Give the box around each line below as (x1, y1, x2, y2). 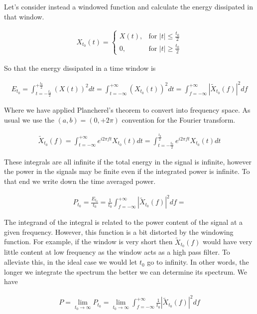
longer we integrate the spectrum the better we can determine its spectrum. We (4, 266, 248, 277)
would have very (203, 236, 253, 247)
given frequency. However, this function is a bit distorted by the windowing (4, 226, 234, 237)
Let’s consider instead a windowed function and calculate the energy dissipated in (4, 1, 253, 11)
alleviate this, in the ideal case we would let (4, 257, 137, 267)
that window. (4, 11, 44, 21)
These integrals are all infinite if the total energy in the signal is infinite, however (4, 156, 252, 166)
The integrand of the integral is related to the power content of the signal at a (4, 217, 243, 227)
